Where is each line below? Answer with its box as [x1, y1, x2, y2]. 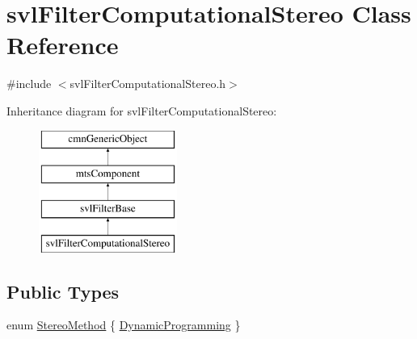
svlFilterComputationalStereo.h [69, 75, 226, 92]
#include [6, 75, 52, 92]
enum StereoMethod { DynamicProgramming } [6, 316, 241, 333]
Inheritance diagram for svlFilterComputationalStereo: [6, 102, 277, 119]
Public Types [6, 278, 120, 303]
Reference [6, 28, 119, 61]
